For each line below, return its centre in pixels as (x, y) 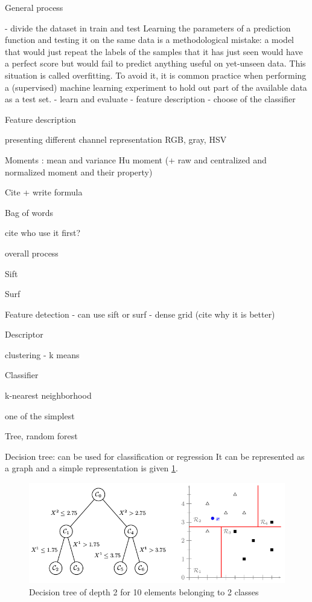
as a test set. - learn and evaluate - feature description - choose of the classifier (150, 99)
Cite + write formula (44, 192)
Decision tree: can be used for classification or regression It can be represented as (155, 456)
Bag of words (29, 212)
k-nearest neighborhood (48, 395)
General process (34, 7)
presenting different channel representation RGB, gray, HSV (116, 139)
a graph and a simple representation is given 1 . (91, 468)
